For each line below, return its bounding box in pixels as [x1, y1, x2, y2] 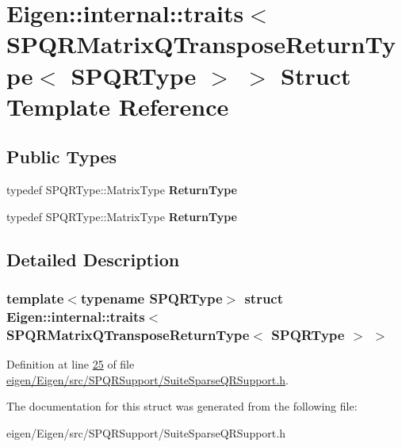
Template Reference [6, 90, 229, 122]
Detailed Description [6, 246, 180, 271]
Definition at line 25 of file [6, 356, 135, 372]
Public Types [6, 144, 117, 169]
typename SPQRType [80, 288, 223, 308]
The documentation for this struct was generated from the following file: [6, 398, 358, 415]
